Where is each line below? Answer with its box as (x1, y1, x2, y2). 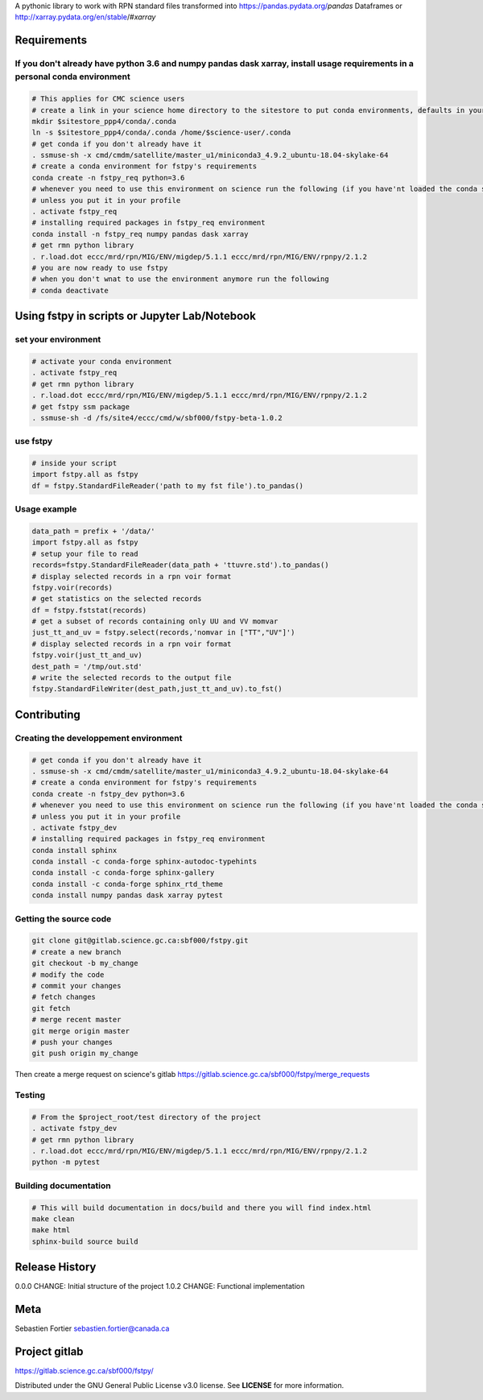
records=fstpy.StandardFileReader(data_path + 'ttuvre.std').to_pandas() (31, 561, 329, 570)
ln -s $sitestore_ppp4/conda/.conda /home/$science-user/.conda (31, 128, 291, 137)
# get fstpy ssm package (31, 402, 130, 411)
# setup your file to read (31, 549, 138, 558)
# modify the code (31, 970, 105, 979)
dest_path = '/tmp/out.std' (31, 661, 142, 671)
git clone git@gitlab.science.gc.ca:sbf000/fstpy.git (31, 936, 249, 946)
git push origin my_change (31, 1049, 138, 1058)
